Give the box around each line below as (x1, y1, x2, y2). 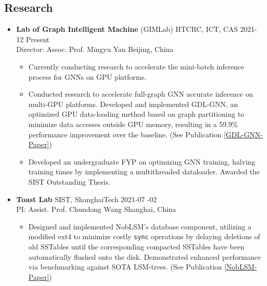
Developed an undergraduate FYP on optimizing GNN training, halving (28, 156, 256, 167)
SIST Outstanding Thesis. (28, 176, 110, 187)
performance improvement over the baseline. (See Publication (28, 129, 222, 139)
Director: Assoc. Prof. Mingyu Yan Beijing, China (16, 44, 174, 55)
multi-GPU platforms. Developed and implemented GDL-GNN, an (28, 98, 238, 109)
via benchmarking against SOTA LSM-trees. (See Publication (28, 261, 222, 272)
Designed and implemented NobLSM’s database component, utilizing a (28, 221, 252, 231)
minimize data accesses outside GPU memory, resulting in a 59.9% (28, 118, 238, 129)
